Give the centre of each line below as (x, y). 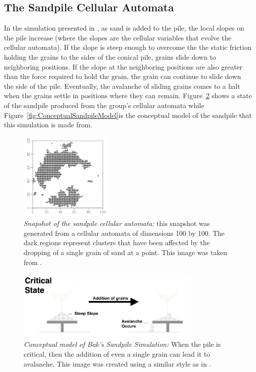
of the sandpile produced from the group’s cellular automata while (104, 105)
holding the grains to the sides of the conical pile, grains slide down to (110, 56)
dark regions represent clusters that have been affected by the (117, 242)
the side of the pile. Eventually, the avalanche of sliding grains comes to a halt (122, 86)
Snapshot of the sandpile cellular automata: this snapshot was (117, 223)
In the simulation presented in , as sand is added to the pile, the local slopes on (124, 28)
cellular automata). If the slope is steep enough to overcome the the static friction (128, 47)
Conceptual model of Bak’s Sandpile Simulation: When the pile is (122, 344)
